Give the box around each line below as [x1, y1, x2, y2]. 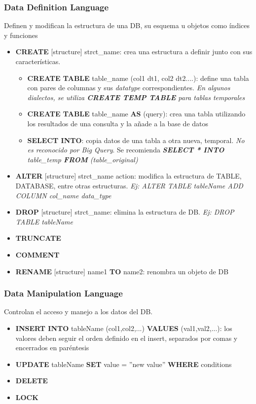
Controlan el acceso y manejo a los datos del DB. [4, 306, 153, 317]
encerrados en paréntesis [15, 342, 89, 353]
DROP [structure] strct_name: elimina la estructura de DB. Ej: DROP [15, 207, 234, 217]
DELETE [15, 375, 48, 386]
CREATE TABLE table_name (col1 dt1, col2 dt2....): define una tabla [27, 73, 249, 83]
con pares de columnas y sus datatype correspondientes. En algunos [27, 82, 230, 93]
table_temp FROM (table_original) [27, 154, 138, 164]
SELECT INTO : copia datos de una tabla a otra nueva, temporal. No [27, 135, 245, 145]
